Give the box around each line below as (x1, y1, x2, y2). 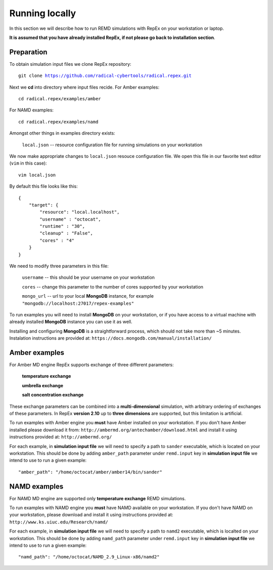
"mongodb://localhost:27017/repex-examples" (22, 300, 134, 306)
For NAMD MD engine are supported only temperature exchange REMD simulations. (9, 495, 186, 501)
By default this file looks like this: (9, 183, 78, 189)
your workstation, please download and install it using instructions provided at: (9, 512, 173, 518)
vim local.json (18, 172, 56, 178)
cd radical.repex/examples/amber (18, 96, 101, 102)
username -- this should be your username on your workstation (22, 274, 155, 280)
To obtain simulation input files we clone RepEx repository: (9, 61, 131, 67)
